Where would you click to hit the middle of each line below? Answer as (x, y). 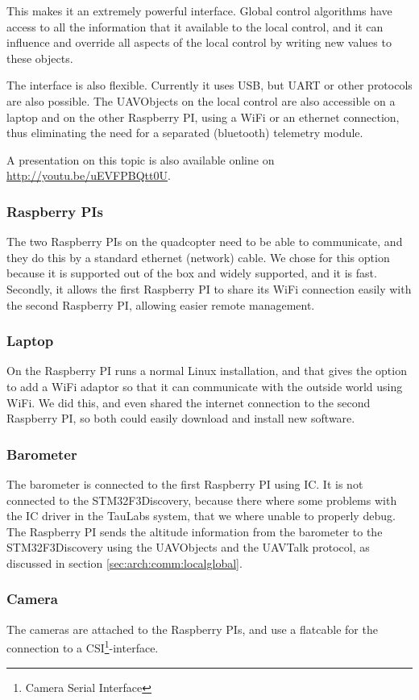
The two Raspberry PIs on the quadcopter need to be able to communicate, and (205, 242)
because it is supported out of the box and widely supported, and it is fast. (192, 273)
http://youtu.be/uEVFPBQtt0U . (89, 175)
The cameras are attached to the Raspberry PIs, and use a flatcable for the (192, 629)
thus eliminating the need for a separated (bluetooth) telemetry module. (185, 133)
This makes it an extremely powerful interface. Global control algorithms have (199, 10)
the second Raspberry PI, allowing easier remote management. (161, 304)
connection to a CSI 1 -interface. (83, 646)
